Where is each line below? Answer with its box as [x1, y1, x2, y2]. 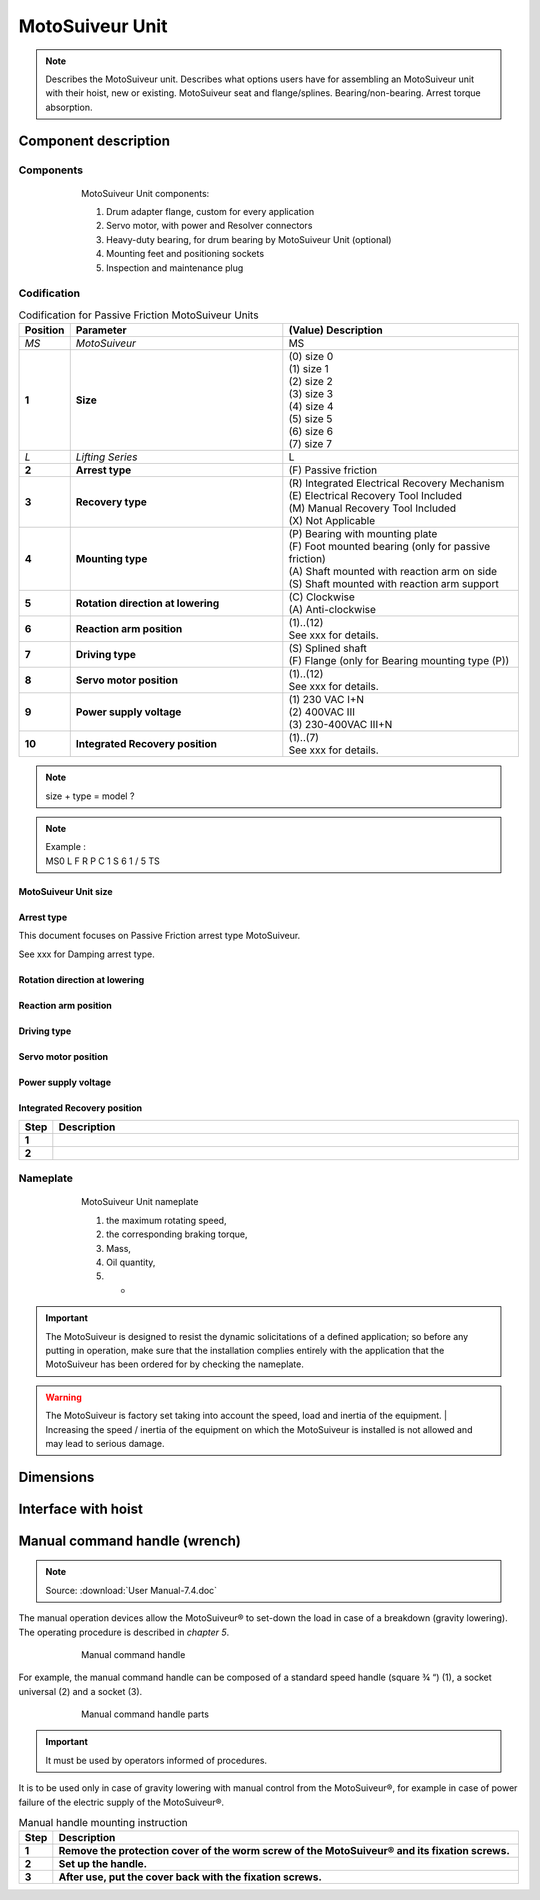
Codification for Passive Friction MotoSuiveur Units [18, 308, 259, 322]
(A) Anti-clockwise [288, 603, 377, 617]
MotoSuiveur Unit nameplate [81, 1196, 199, 1208]
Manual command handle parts [81, 1708, 210, 1720]
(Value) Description [288, 323, 384, 337]
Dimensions [18, 1468, 95, 1485]
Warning [45, 1391, 82, 1403]
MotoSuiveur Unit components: [81, 187, 210, 199]
